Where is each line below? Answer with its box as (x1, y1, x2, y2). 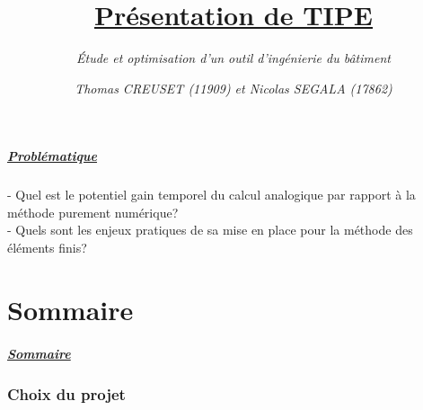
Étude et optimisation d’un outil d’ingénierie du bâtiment (76, 49, 391, 67)
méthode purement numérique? (7, 202, 179, 221)
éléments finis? (7, 238, 87, 257)
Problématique (7, 147, 98, 165)
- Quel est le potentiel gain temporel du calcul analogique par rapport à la (7, 185, 416, 204)
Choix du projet (7, 382, 126, 405)
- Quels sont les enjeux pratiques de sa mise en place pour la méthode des (7, 220, 413, 239)
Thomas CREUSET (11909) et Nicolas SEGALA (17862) (75, 78, 392, 97)
